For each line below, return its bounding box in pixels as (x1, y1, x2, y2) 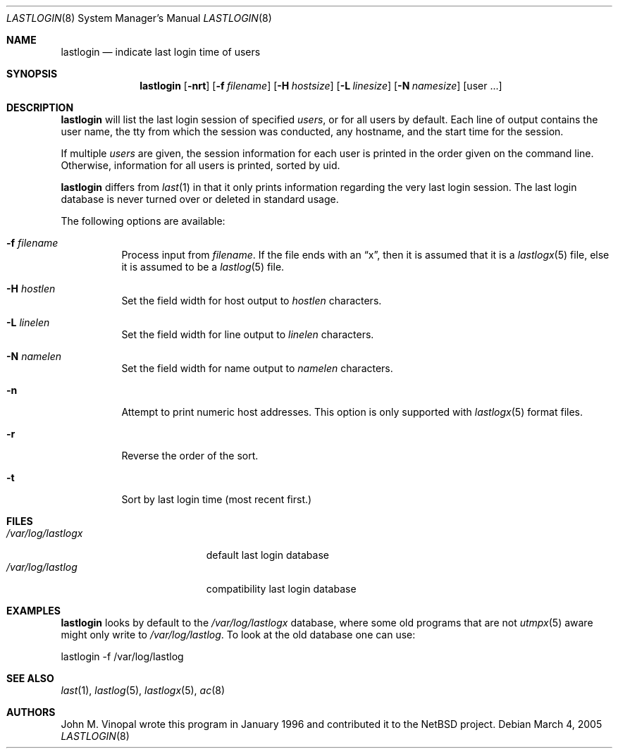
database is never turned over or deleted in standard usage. (61, 193, 339, 205)
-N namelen (6, 350, 62, 362)
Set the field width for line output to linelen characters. (121, 328, 374, 340)
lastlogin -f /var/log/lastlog (61, 650, 184, 662)
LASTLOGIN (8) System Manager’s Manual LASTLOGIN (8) (6, 12, 272, 24)
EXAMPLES (6, 605, 61, 617)
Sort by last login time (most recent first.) (121, 493, 312, 505)
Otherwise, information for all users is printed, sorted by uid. (61, 159, 340, 171)
